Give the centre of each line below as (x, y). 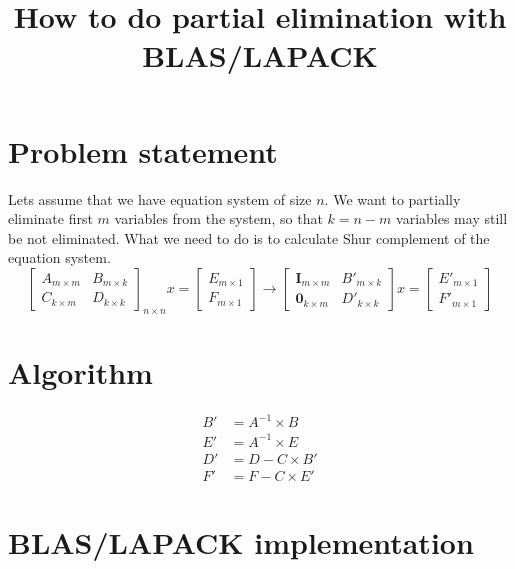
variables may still (452, 218)
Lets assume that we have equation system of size (160, 198)
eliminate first (50, 218)
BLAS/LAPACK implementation (241, 542)
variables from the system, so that (218, 218)
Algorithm (80, 371)
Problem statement (143, 150)
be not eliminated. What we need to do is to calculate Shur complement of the (249, 237)
